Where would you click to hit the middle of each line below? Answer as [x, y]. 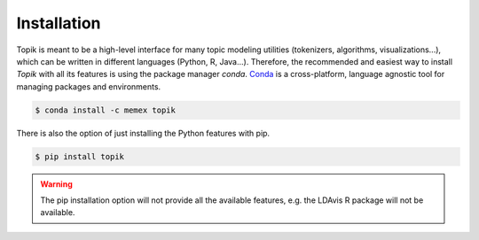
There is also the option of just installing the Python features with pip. [143, 133]
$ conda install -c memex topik [106, 110]
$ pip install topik [79, 156]
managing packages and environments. [89, 86]
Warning [56, 184]
